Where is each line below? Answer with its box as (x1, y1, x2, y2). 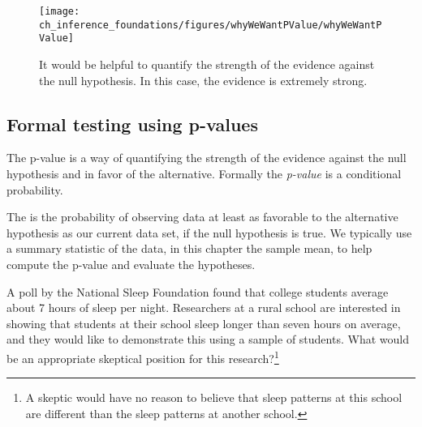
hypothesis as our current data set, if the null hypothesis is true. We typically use (6, 224, 412, 241)
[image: (39, 6, 80, 17)
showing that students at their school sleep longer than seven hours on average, (6, 314, 401, 331)
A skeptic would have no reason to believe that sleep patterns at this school (25, 389, 403, 406)
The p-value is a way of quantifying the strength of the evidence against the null (6, 149, 407, 166)
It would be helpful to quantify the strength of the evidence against (39, 55, 375, 72)
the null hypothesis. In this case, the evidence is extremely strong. (39, 71, 368, 88)
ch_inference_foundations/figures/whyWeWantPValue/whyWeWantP (39, 19, 382, 31)
